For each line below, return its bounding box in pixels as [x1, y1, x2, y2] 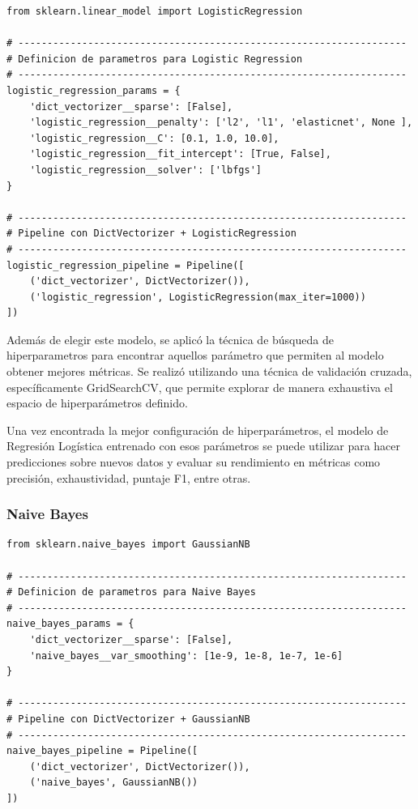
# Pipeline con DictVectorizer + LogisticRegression [6, 228, 296, 240]
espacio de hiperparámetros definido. [6, 394, 188, 411]
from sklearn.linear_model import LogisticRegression [6, 6, 303, 17]
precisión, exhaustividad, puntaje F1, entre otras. [6, 469, 251, 486]
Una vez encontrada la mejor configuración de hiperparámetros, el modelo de [6, 421, 389, 438]
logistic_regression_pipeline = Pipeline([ [6, 259, 245, 271]
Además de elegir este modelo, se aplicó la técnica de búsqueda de [6, 330, 334, 347]
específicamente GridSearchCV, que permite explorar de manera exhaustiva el [6, 378, 393, 395]
